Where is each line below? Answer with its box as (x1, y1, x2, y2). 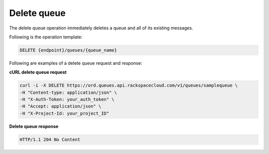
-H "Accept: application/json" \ (19, 104, 102, 109)
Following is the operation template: (9, 34, 83, 40)
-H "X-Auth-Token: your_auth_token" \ (19, 97, 115, 102)
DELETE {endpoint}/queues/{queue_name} (19, 47, 117, 53)
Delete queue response (9, 123, 59, 129)
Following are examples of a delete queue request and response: (9, 60, 142, 66)
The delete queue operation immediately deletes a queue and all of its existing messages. (9, 25, 193, 31)
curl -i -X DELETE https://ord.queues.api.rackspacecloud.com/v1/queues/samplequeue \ (19, 83, 238, 88)
